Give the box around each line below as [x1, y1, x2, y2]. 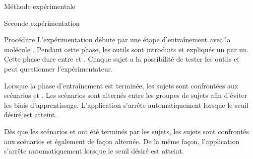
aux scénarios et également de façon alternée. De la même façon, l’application [4, 136, 240, 146]
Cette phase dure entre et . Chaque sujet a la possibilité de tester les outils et [4, 54, 240, 64]
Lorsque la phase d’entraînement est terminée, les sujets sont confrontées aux [4, 80, 239, 90]
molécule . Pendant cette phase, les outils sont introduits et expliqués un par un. [4, 44, 249, 54]
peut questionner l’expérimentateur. [4, 63, 113, 74]
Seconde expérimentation [4, 17, 80, 28]
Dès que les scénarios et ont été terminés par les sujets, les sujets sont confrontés [4, 126, 249, 136]
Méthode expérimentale [4, 1, 75, 11]
